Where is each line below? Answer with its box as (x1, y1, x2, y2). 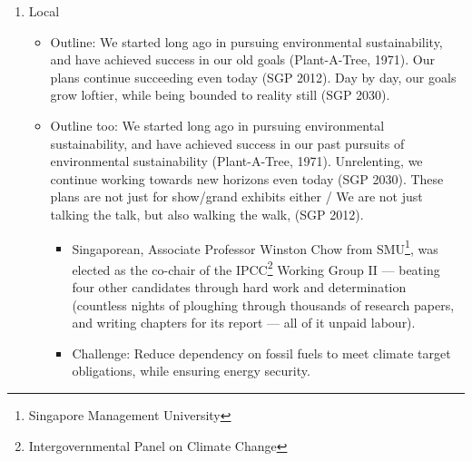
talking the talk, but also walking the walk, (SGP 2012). (50, 204, 364, 223)
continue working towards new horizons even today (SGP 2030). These (50, 169, 444, 188)
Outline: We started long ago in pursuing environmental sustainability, (50, 32, 443, 51)
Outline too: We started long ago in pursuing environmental (50, 115, 385, 134)
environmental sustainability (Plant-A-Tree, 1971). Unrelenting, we (50, 152, 423, 171)
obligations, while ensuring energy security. (72, 361, 310, 380)
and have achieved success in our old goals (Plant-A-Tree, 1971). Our (50, 50, 435, 69)
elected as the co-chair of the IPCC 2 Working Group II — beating (72, 257, 440, 279)
